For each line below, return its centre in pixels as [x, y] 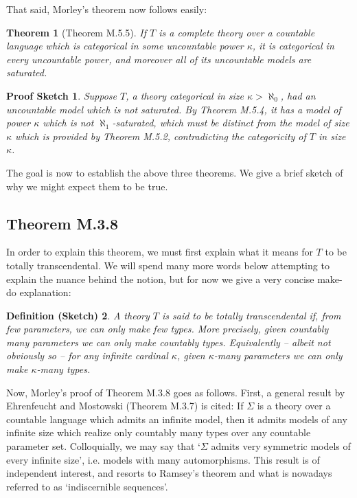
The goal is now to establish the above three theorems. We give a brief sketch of [175, 172]
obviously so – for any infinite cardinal [87, 355]
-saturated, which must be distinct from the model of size [231, 123]
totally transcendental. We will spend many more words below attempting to [168, 265]
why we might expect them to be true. [87, 186]
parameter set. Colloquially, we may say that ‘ [103, 446]
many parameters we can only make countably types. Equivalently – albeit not [169, 342]
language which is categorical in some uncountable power [125, 46]
